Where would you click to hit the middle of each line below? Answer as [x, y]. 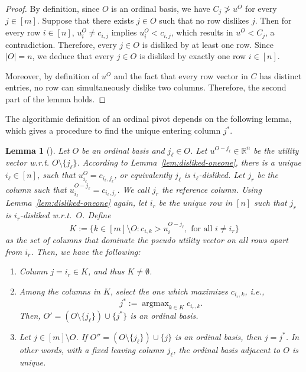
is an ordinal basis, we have [161, 8]
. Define [97, 215]
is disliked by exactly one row [193, 56]
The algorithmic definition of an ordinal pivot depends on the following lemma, [149, 119]
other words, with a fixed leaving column [92, 349]
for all [202, 229]
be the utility [276, 150]
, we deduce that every [73, 56]
